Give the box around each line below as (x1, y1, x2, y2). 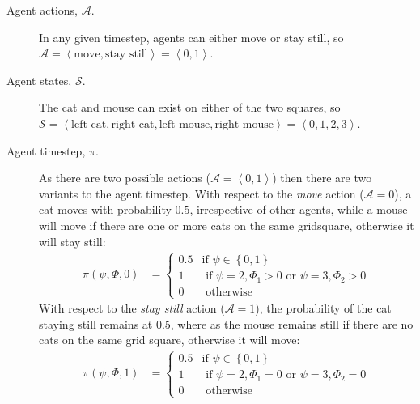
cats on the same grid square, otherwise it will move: (39, 331, 300, 348)
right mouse (214, 118, 274, 130)
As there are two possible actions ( (39, 169, 210, 186)
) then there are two (272, 169, 372, 186)
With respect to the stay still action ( (39, 300, 225, 317)
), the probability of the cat (255, 300, 392, 317)
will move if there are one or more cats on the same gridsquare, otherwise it (39, 216, 414, 233)
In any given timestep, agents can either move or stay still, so (39, 28, 344, 45)
